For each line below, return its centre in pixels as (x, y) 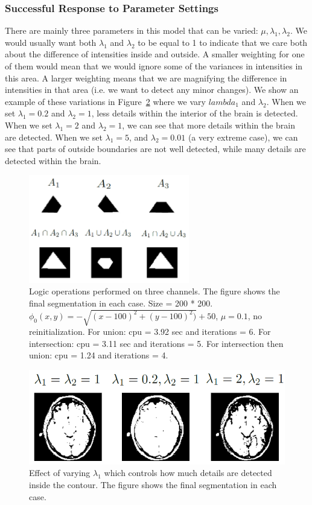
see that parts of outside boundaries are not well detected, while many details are (155, 149)
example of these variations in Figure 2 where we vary (105, 101)
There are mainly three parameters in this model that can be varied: (132, 30)
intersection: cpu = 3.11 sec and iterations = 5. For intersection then (156, 343)
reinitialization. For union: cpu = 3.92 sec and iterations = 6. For (150, 332)
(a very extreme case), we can (243, 137)
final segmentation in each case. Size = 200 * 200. (121, 303)
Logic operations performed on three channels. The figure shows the (154, 291)
